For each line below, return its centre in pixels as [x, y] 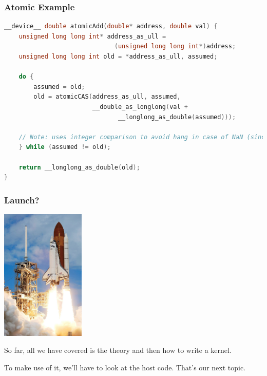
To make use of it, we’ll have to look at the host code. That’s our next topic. [125, 367]
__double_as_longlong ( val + [140, 107]
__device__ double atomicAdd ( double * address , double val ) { [111, 26]
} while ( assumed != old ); [65, 147]
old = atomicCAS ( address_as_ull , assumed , [107, 97]
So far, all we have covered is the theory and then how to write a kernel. [118, 350]
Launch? [22, 200]
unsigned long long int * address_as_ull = [92, 36]
